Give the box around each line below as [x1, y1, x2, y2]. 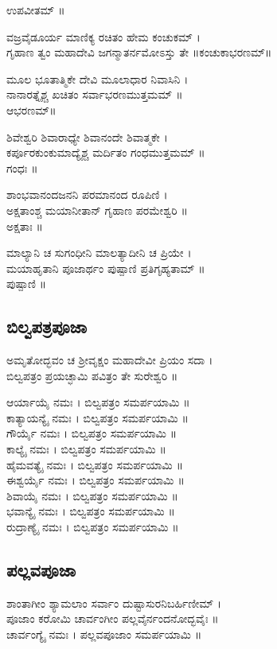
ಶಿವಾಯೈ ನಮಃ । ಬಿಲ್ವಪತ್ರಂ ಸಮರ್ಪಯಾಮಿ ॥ [6, 487, 178, 503]
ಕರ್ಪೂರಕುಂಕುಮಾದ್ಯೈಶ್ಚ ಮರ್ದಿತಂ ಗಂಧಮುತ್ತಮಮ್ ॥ [6, 144, 205, 161]
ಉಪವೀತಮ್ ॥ [6, 2, 65, 17]
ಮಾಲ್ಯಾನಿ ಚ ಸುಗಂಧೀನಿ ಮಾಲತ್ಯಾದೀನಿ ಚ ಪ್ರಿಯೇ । [6, 244, 192, 261]
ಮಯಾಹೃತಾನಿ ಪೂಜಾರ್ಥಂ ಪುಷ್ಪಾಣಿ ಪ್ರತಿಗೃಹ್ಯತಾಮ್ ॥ [6, 259, 205, 276]
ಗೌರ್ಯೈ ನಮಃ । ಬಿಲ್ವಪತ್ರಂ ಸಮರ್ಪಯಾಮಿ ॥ [6, 425, 178, 441]
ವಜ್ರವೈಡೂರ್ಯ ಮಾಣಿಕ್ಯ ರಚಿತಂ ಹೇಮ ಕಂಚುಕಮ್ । [6, 28, 201, 45]
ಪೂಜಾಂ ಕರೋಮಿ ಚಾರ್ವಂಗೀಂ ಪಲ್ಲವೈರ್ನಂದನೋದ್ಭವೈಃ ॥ [6, 610, 219, 627]
